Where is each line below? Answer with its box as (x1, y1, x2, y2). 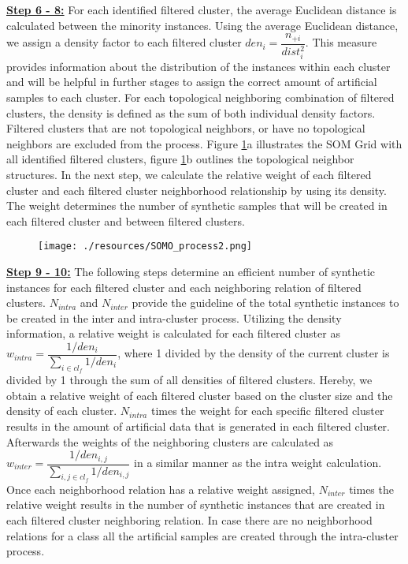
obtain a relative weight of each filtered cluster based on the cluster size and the (6, 387, 393, 403)
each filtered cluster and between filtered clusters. (6, 212, 245, 229)
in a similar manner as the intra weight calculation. (134, 454, 382, 471)
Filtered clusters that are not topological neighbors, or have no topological (6, 120, 365, 136)
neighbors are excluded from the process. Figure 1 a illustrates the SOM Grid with (6, 135, 402, 151)
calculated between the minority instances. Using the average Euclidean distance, (6, 17, 399, 33)
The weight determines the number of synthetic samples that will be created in (6, 197, 388, 214)
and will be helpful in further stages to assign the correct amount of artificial (6, 73, 377, 90)
